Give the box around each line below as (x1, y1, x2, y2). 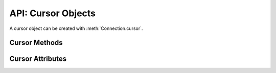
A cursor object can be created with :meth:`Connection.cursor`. (9, 25, 143, 31)
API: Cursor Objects (9, 8, 96, 19)
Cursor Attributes (9, 55, 66, 63)
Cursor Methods (9, 39, 63, 47)
